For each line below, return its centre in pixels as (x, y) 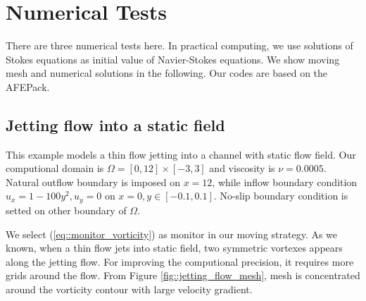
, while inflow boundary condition (285, 182)
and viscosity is (242, 168)
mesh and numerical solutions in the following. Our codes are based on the (167, 73)
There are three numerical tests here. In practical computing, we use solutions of (179, 45)
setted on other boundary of (66, 210)
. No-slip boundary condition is (281, 196)
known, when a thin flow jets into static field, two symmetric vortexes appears (174, 248)
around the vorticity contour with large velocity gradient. (129, 289)
